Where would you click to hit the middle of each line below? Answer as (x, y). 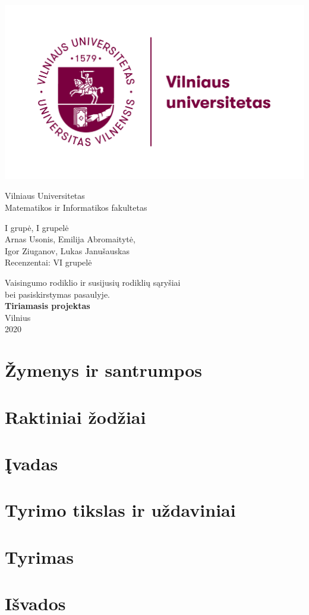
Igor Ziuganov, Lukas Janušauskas (67, 250)
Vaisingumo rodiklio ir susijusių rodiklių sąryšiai (93, 282)
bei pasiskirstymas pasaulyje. (57, 294)
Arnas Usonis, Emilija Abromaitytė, (70, 239)
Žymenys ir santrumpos (104, 370)
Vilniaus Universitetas (45, 196)
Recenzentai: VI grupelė (48, 262)
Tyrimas (39, 556)
